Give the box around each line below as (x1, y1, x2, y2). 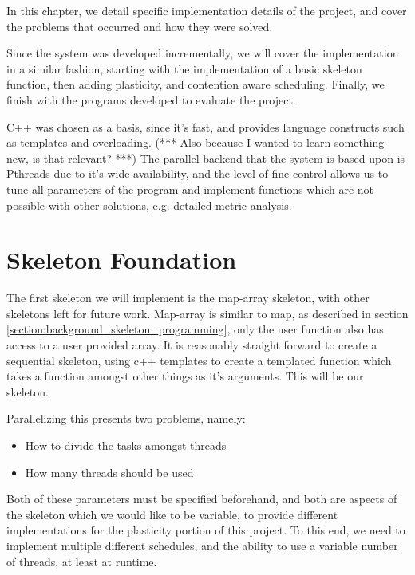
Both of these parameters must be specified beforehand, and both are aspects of (6, 490, 397, 507)
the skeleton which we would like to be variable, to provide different (6, 506, 338, 522)
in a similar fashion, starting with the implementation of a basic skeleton (6, 60, 362, 77)
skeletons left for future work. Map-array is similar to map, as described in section (6, 305, 409, 321)
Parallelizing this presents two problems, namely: (6, 410, 246, 427)
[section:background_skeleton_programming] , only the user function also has (6, 321, 384, 337)
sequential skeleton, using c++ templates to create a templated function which (6, 352, 392, 368)
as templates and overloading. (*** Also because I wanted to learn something (6, 134, 385, 151)
